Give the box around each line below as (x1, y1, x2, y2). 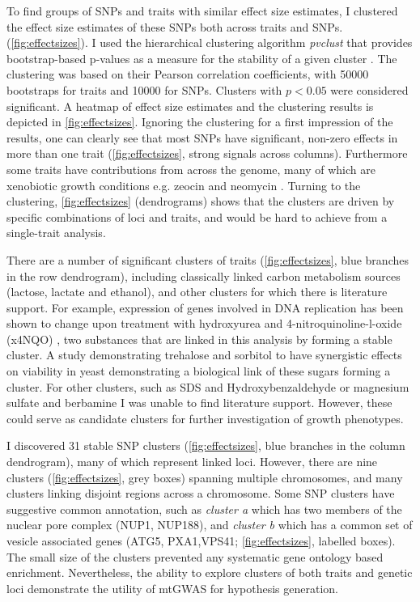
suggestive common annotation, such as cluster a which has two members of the (6, 500, 402, 517)
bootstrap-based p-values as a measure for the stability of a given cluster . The (6, 49, 397, 66)
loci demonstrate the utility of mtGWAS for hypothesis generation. (6, 579, 338, 596)
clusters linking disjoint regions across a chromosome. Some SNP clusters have (6, 485, 395, 502)
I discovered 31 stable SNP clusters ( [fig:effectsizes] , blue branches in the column (6, 437, 405, 454)
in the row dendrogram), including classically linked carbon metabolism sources (6, 267, 401, 284)
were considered (330, 81, 409, 98)
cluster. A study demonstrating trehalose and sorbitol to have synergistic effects (6, 346, 402, 363)
